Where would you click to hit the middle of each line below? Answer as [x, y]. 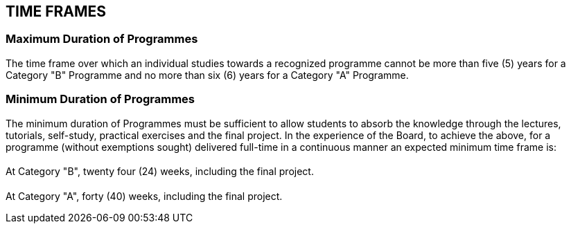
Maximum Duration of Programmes [102, 39]
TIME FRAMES [56, 11]
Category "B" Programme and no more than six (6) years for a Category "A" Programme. [207, 75]
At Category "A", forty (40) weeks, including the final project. [144, 196]
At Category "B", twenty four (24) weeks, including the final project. [160, 172]
